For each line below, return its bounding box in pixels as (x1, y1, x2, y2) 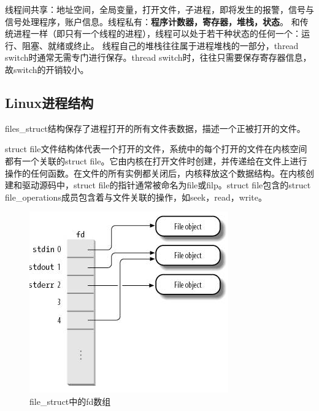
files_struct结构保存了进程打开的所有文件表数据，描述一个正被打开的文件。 (5, 121, 306, 134)
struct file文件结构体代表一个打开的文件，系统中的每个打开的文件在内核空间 (5, 142, 307, 155)
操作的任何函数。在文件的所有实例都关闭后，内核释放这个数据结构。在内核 (5, 166, 306, 179)
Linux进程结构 (5, 93, 94, 112)
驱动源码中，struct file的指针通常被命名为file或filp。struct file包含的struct (21, 179, 311, 191)
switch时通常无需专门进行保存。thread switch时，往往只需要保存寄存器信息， (5, 51, 312, 64)
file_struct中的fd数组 (29, 394, 111, 407)
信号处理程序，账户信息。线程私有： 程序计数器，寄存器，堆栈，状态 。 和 (5, 15, 300, 28)
